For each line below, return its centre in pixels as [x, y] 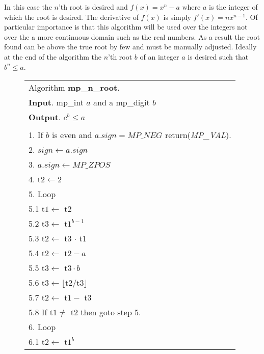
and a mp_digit [122, 102]
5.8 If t [41, 312]
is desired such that [218, 56]
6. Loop [42, 327]
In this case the [28, 7]
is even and [72, 135]
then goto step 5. [111, 312]
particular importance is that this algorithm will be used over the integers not [126, 27]
